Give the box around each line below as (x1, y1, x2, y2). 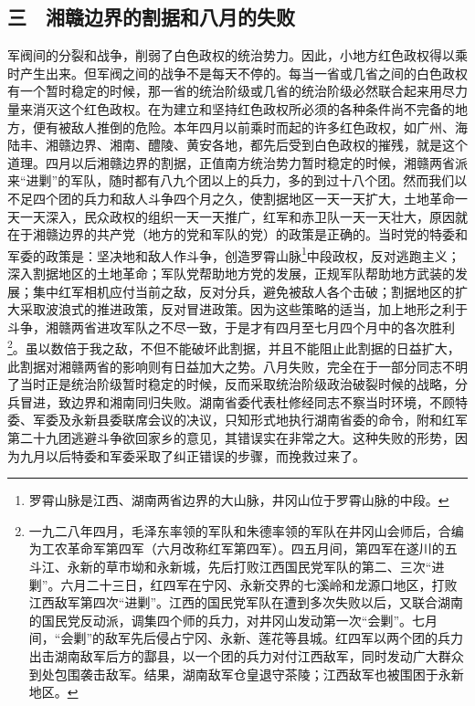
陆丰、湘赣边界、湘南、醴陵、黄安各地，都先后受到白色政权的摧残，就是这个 (7, 135, 468, 154)
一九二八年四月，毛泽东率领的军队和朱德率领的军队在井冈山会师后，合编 (28, 521, 464, 540)
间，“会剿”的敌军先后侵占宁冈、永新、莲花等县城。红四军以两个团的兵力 (28, 628, 464, 648)
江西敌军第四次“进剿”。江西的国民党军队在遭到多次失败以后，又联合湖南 (28, 593, 464, 612)
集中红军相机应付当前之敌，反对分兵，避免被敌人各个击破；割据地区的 (32, 281, 455, 300)
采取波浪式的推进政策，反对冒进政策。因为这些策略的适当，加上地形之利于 (19, 300, 468, 319)
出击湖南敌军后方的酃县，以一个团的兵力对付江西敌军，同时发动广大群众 (28, 646, 464, 665)
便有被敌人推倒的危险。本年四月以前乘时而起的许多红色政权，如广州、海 (32, 117, 468, 136)
